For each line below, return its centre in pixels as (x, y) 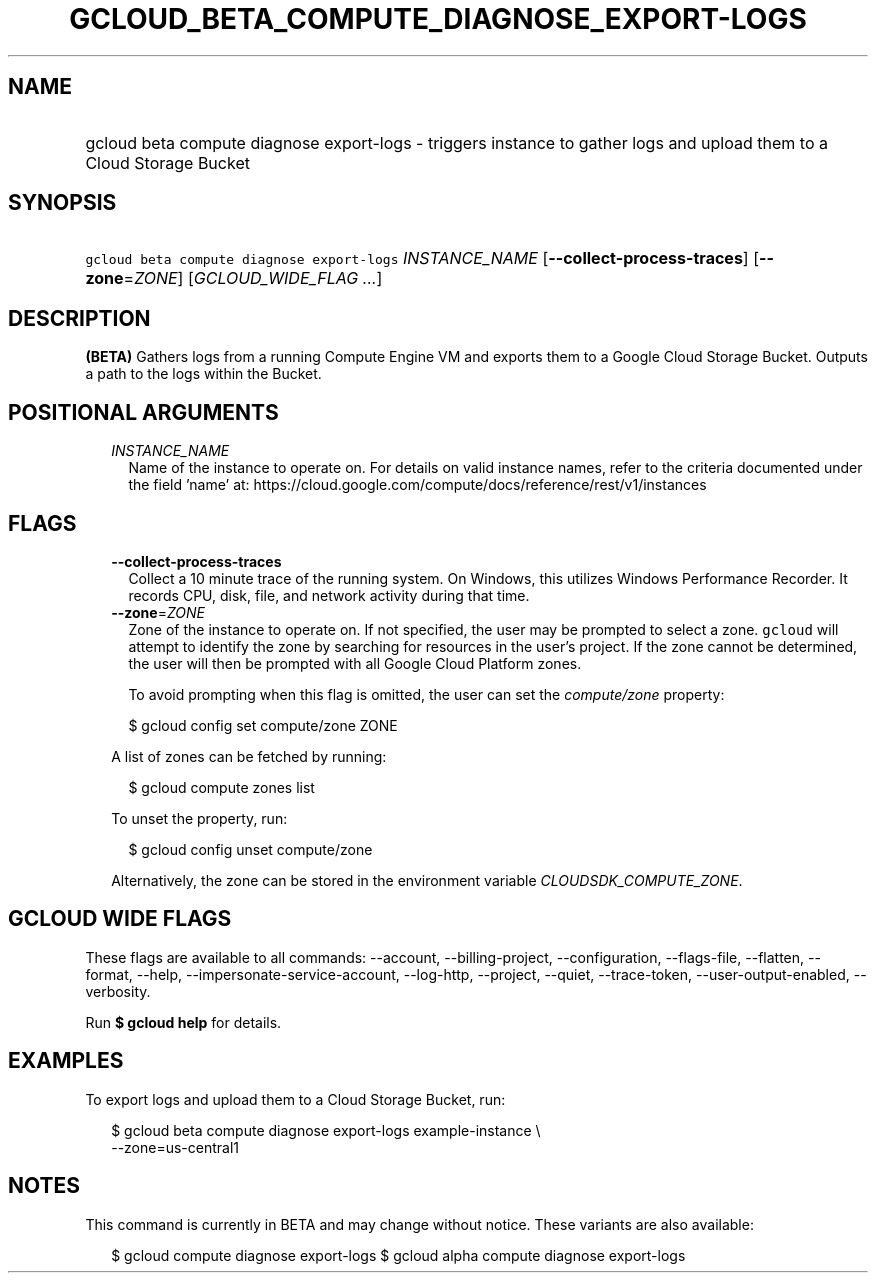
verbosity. (118, 991)
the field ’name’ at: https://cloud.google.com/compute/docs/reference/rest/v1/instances (417, 485)
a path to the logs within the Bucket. (203, 374)
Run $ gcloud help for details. (183, 1022)
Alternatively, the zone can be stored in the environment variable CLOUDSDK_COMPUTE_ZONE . (427, 880)
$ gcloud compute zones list (221, 787)
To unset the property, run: (199, 818)
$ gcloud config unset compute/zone (250, 849)
